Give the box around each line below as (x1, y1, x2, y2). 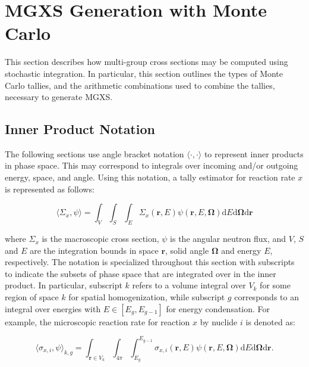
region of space (5, 291, 59, 303)
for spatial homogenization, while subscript (68, 291, 225, 303)
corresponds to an (234, 291, 299, 303)
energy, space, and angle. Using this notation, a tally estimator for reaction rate (5, 171, 295, 183)
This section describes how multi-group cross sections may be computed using (5, 55, 288, 68)
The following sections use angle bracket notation (5, 147, 184, 160)
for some (260, 279, 291, 291)
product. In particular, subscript (5, 279, 122, 291)
